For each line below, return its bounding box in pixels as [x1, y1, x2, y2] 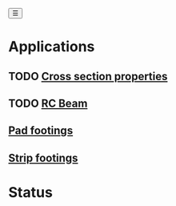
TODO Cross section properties [8, 69, 168, 83]
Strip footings [8, 151, 78, 164]
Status [8, 183, 54, 201]
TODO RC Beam [8, 96, 88, 110]
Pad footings [8, 124, 74, 138]
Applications [8, 38, 95, 56]
